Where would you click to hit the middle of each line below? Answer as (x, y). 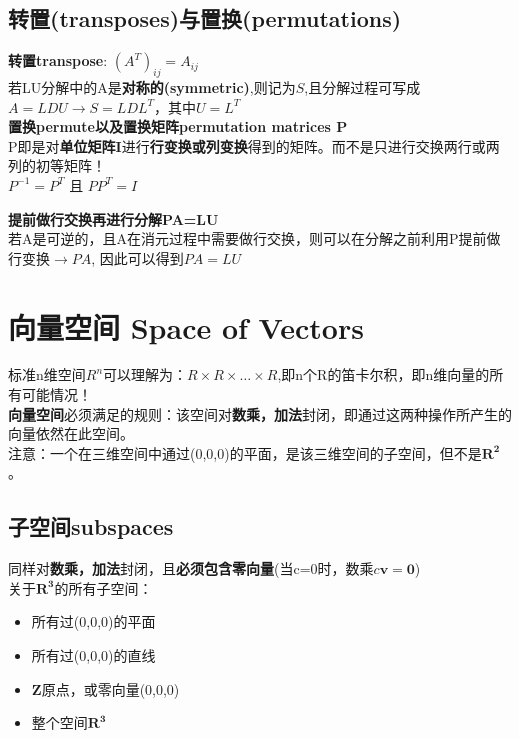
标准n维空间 (47, 374)
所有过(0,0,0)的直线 (93, 655)
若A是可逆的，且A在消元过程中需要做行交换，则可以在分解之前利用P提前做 (254, 238)
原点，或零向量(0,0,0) (110, 688)
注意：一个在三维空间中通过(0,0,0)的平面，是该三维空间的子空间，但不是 (245, 452)
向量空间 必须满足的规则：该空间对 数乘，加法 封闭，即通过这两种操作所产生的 (260, 413)
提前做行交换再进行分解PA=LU (113, 218)
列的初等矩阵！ (57, 165)
